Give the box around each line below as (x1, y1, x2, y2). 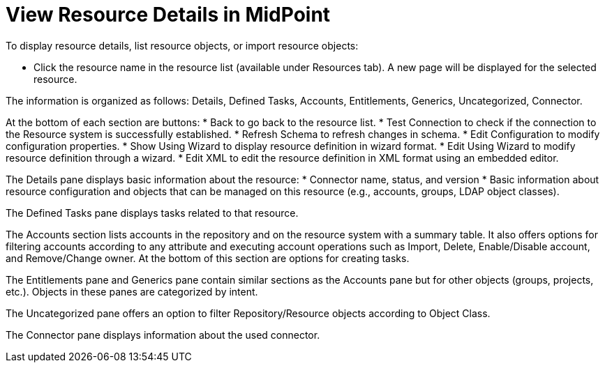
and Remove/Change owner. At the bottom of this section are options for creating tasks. (6, 252, 410, 264)
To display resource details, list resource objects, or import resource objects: (6, 39, 359, 52)
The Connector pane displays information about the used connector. (6, 328, 320, 341)
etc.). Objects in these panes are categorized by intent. (6, 285, 258, 298)
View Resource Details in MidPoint (6, 3, 331, 26)
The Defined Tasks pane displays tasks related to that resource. (6, 206, 299, 219)
